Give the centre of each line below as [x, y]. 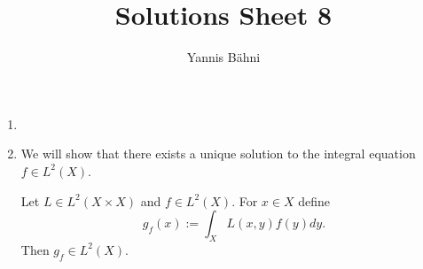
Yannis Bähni [223, 57]
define [314, 200]
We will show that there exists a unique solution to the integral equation [218, 154]
